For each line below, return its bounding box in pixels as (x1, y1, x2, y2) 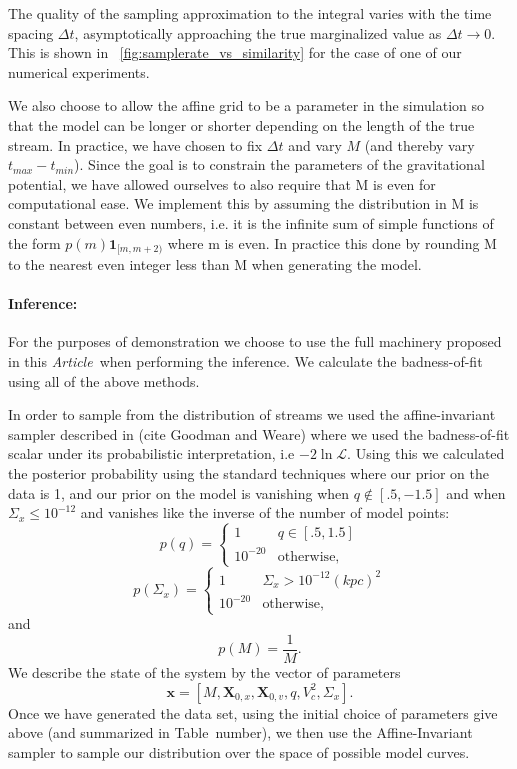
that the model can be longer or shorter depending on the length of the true (8, 114, 475, 135)
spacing (8, 22, 54, 43)
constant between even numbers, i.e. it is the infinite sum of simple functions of (8, 212, 494, 233)
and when (446, 482, 506, 503)
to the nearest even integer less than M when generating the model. (8, 253, 422, 274)
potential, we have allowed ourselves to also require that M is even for (8, 173, 436, 194)
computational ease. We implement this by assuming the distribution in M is (8, 193, 479, 214)
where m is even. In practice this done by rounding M (167, 232, 497, 253)
